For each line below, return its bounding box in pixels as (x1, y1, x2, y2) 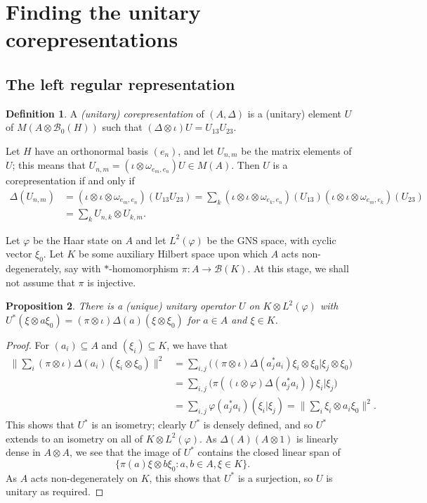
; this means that (12, 158, 86, 172)
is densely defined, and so (203, 417, 313, 432)
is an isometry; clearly (91, 417, 187, 432)
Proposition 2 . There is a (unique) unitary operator (6, 298, 235, 313)
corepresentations (6, 25, 178, 53)
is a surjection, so (237, 470, 313, 485)
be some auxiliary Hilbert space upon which (79, 246, 268, 261)
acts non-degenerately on (30, 470, 138, 485)
